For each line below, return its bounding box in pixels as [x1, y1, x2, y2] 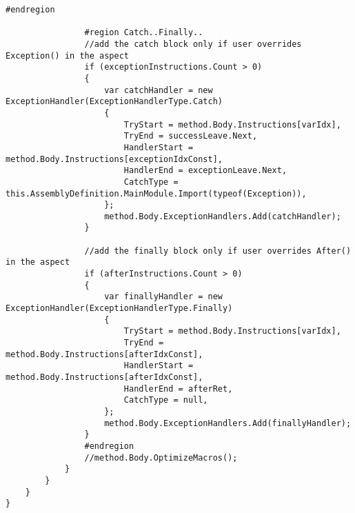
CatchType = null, [123, 395, 208, 405]
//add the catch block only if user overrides [84, 39, 302, 49]
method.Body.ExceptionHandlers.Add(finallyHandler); [104, 418, 352, 428]
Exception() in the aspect [6, 50, 129, 61]
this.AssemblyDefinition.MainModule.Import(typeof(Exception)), [6, 188, 307, 199]
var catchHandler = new [104, 85, 213, 95]
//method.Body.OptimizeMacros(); [84, 452, 238, 463]
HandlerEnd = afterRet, [123, 383, 233, 394]
